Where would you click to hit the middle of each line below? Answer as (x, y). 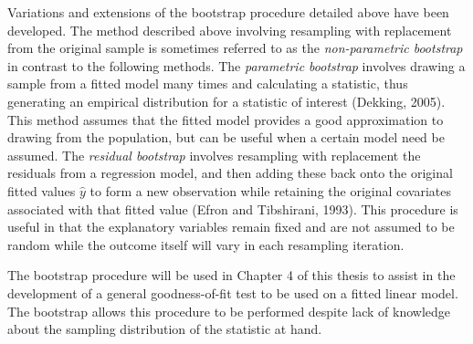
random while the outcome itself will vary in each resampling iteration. (206, 244)
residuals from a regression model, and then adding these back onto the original (230, 173)
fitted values (42, 190)
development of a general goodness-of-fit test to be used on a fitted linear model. (233, 292)
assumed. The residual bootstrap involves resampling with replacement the (214, 155)
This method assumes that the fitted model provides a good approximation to (226, 119)
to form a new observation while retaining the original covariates (271, 190)
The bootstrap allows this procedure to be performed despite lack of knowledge (229, 311)
